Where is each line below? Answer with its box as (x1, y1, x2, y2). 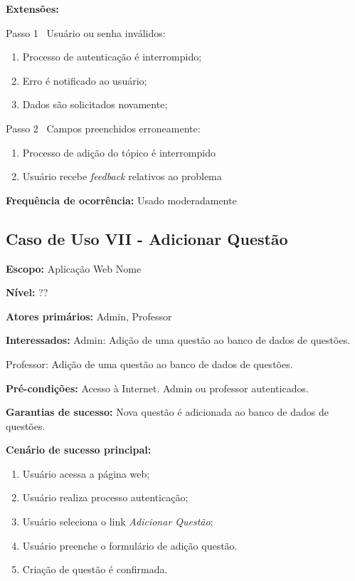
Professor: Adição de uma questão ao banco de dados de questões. (6, 356, 293, 371)
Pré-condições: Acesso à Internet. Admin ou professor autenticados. (6, 380, 309, 395)
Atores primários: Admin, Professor (6, 308, 172, 323)
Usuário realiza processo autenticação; (22, 490, 189, 505)
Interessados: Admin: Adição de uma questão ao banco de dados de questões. (6, 333, 351, 347)
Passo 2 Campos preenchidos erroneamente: (6, 120, 201, 135)
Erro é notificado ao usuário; (22, 73, 147, 88)
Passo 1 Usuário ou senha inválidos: (6, 25, 166, 40)
